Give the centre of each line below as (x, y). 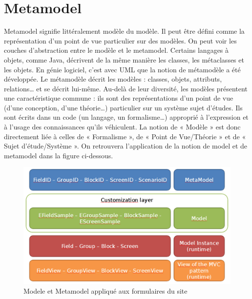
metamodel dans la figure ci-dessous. (59, 155)
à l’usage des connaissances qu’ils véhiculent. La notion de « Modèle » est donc (122, 127)
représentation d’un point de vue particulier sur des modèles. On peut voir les (120, 40)
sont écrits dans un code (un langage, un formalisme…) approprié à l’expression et (126, 117)
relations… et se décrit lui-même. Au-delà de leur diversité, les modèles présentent (126, 88)
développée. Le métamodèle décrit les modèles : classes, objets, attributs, (113, 79)
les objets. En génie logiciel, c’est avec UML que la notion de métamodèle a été (122, 69)
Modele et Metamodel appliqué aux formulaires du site (105, 290)
